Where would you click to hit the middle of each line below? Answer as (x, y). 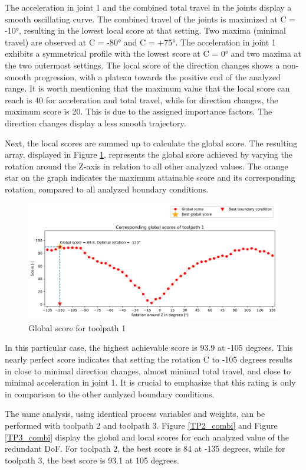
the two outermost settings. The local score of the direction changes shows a (142, 65)
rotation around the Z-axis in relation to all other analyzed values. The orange (147, 166)
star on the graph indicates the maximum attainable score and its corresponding (150, 177)
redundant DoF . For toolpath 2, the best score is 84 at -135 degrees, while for (145, 448)
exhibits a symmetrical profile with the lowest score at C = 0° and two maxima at (153, 53)
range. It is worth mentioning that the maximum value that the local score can (147, 88)
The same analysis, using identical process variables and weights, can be (135, 414)
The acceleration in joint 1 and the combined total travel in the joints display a (148, 7)
